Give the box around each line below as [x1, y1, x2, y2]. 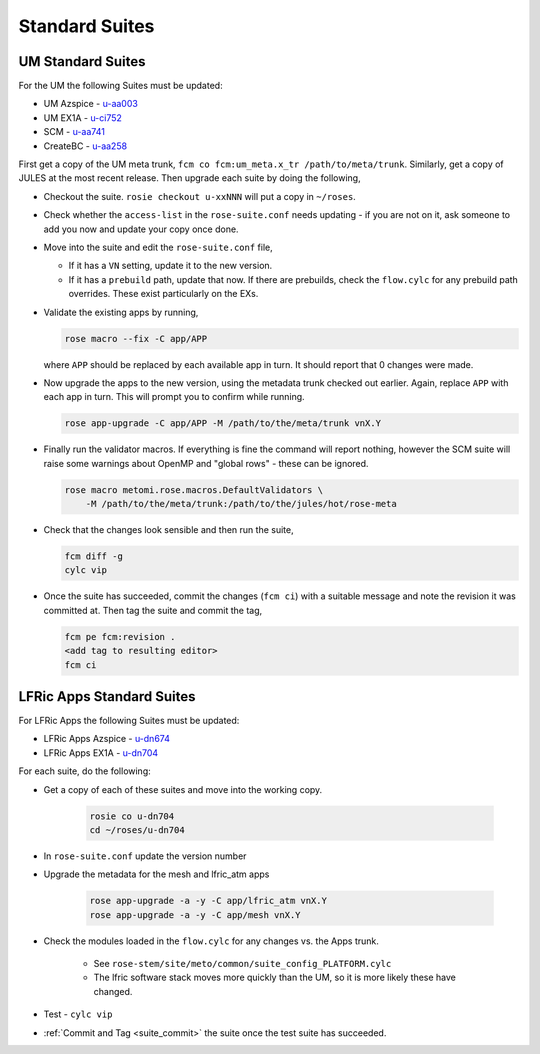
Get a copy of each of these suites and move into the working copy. [43, 783, 323, 795]
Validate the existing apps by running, [43, 306, 199, 318]
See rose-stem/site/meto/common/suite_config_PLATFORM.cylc [93, 958, 392, 970]
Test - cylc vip [43, 1008, 113, 1020]
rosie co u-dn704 [89, 810, 175, 822]
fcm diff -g [64, 550, 124, 562]
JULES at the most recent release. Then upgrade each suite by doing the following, [18, 172, 361, 184]
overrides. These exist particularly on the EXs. [68, 288, 259, 300]
